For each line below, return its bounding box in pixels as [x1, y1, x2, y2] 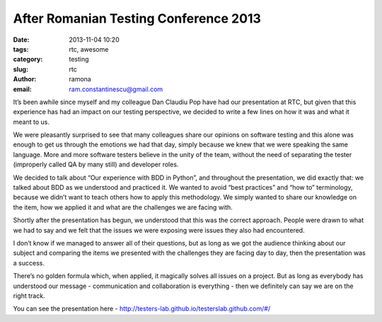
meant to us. [13, 117, 50, 126]
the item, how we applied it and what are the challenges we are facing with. [13, 202, 233, 212]
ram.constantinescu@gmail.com [69, 85, 163, 93]
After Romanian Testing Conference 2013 [13, 11, 262, 26]
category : [13, 55, 43, 64]
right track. [13, 291, 45, 300]
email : [13, 85, 32, 93]
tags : [13, 45, 29, 53]
